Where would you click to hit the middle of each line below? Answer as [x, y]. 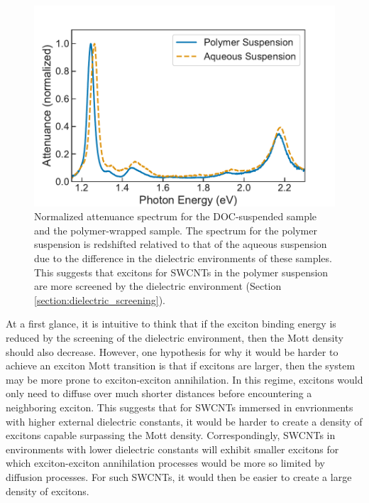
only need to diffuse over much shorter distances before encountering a [159, 393]
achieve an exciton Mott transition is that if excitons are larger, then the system [181, 366]
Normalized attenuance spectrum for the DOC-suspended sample [176, 216]
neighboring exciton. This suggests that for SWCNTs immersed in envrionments [180, 407]
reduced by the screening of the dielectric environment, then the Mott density [175, 337]
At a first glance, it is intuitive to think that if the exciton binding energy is [171, 324]
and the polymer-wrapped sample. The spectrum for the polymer [176, 230]
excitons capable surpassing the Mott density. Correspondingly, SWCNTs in [171, 435]
